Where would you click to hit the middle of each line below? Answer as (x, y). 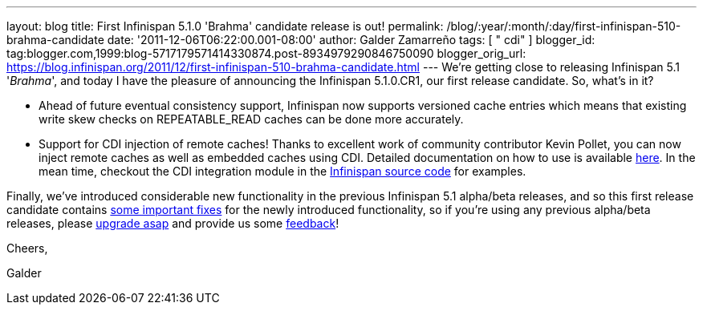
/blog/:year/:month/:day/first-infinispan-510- (564, 26)
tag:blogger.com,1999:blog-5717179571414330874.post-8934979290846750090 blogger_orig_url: (266, 53)
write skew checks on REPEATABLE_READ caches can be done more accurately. (251, 119)
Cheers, (27, 248)
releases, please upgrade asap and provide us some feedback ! (173, 223)
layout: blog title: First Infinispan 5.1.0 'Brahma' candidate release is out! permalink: (225, 26)
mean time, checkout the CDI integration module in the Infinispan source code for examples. (282, 171)
